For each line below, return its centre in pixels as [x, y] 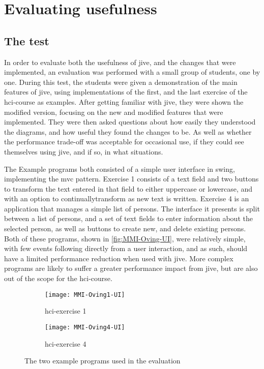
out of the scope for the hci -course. [58, 278]
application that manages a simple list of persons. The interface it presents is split [132, 208]
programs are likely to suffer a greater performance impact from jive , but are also [131, 268]
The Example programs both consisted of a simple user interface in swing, [120, 168]
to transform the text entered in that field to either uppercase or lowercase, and [128, 188]
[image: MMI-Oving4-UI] [85, 327]
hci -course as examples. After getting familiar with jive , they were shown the [124, 101]
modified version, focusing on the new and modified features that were [114, 112]
